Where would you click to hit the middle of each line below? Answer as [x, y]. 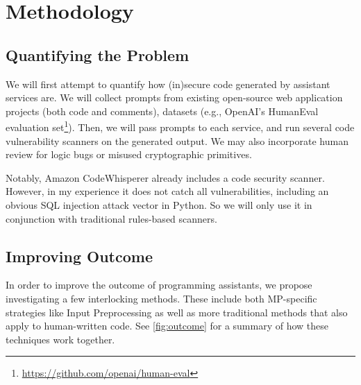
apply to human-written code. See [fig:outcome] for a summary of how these [167, 326]
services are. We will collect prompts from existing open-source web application [174, 97]
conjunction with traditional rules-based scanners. [111, 218]
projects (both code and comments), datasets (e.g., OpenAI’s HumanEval [162, 111]
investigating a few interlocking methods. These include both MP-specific [161, 298]
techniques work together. [60, 339]
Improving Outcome [79, 256]
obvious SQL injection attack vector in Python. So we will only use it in [159, 204]
